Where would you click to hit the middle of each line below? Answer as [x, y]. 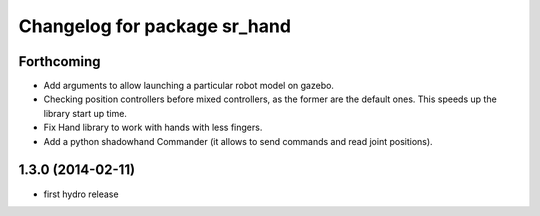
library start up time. [85, 113]
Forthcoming [59, 61]
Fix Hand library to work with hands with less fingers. [153, 127]
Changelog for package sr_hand [155, 26]
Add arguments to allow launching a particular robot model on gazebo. [189, 86]
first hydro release [81, 194]
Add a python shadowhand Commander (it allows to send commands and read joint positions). [238, 141]
